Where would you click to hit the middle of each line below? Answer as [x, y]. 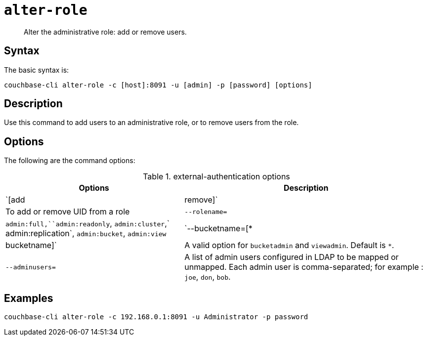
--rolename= [206, 212]
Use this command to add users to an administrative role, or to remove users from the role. [151, 123]
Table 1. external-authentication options [216, 177]
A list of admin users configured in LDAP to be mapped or [292, 257]
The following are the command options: [70, 161]
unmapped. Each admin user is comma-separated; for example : [304, 267]
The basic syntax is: [37, 70]
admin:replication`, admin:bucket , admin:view [86, 234]
